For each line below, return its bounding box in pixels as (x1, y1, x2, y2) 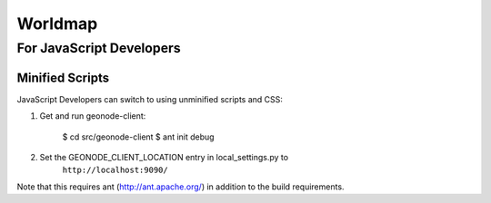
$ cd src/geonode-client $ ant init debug (62, 131, 215, 142)
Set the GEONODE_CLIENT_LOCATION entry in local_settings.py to (39, 151, 289, 162)
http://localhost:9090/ (62, 165, 168, 176)
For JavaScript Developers (16, 40, 181, 56)
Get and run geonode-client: (39, 111, 146, 121)
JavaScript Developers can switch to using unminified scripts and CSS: (16, 93, 284, 104)
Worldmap (16, 14, 98, 34)
